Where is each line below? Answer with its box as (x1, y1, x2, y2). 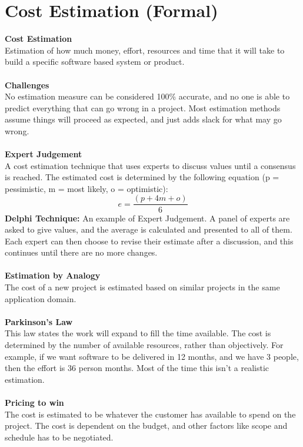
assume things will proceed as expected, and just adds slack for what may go (5, 113, 282, 125)
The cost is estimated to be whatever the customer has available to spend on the (5, 408, 296, 420)
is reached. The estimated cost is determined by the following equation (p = (5, 171, 279, 183)
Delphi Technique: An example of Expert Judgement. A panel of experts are (5, 211, 290, 224)
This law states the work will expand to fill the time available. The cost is (5, 327, 271, 339)
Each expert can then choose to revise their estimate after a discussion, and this (5, 234, 294, 247)
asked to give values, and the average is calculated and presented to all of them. (5, 223, 292, 236)
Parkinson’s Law (5, 315, 73, 327)
